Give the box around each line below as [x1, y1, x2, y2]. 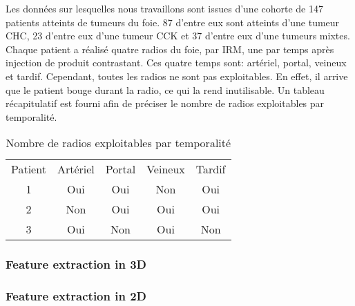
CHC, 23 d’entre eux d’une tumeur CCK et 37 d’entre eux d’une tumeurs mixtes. [6, 28, 350, 43]
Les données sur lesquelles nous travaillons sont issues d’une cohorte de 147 [6, 1, 323, 15]
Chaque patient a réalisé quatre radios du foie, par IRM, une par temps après [6, 41, 334, 56]
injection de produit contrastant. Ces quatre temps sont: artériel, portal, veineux [6, 55, 347, 70]
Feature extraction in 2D [6, 287, 146, 305]
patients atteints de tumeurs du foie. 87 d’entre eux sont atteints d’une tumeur [6, 15, 340, 29]
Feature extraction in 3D [6, 256, 146, 273]
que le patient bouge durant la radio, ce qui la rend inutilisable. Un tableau [6, 82, 325, 97]
